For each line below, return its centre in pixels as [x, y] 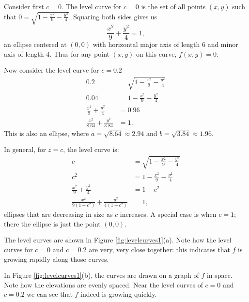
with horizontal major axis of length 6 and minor [165, 44]
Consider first [24, 6]
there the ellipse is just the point [52, 223]
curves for [18, 249]
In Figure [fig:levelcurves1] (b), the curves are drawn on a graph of [101, 275]
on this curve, [156, 53]
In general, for [25, 149]
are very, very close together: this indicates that [159, 249]
